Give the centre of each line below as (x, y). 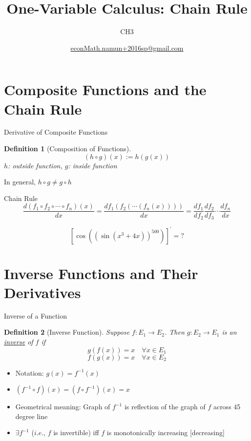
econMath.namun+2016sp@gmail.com (127, 48)
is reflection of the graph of (165, 407)
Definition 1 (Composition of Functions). (68, 149)
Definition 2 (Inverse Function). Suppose (67, 332)
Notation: (30, 372)
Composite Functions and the (105, 90)
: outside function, (35, 165)
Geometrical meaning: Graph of (63, 407)
